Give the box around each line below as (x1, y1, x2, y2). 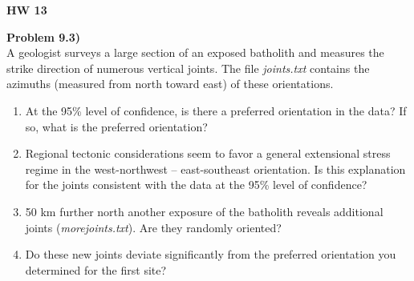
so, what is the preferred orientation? (25, 118, 208, 134)
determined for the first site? (25, 261, 167, 278)
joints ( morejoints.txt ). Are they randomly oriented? (25, 219, 282, 235)
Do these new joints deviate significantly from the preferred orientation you (25, 246, 396, 263)
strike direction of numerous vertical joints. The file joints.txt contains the (6, 59, 370, 76)
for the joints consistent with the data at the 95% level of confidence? (25, 176, 367, 193)
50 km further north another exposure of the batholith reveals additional (25, 203, 384, 219)
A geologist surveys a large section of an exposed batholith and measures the (6, 44, 384, 61)
